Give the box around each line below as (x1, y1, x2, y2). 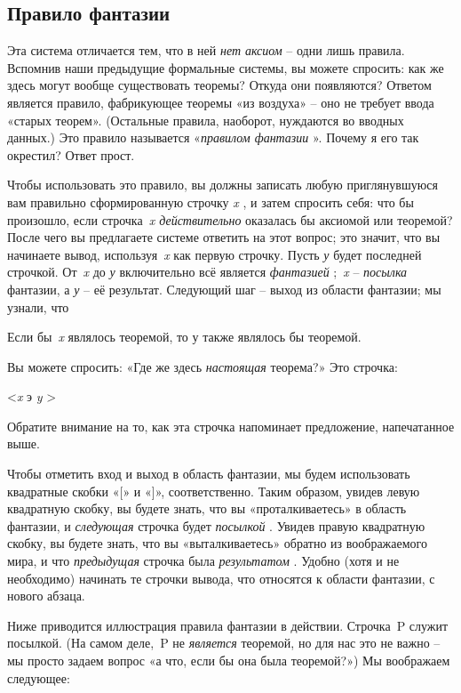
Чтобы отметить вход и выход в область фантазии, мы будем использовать (7, 464, 410, 483)
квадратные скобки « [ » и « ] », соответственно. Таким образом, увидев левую (7, 481, 420, 500)
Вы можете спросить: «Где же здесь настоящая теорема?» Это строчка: (7, 357, 398, 375)
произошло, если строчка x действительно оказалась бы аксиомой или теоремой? (7, 210, 453, 229)
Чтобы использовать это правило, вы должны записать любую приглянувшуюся (7, 175, 438, 194)
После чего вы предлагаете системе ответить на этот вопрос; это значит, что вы (7, 228, 441, 246)
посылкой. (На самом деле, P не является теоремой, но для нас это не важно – (7, 633, 441, 652)
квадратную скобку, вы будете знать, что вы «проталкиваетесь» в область (7, 499, 407, 518)
